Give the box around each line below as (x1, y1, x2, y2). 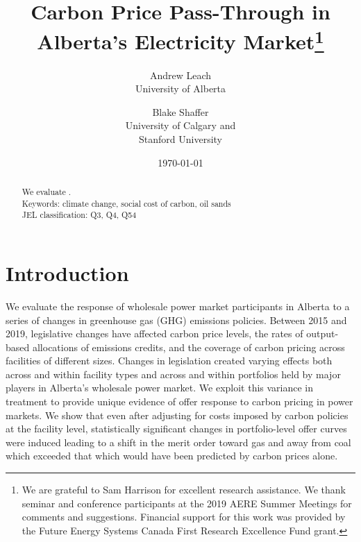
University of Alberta (135, 81, 226, 96)
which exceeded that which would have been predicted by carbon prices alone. (6, 448, 338, 463)
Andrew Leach (149, 67, 212, 82)
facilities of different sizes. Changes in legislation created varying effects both (6, 353, 333, 368)
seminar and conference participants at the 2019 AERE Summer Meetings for (22, 496, 352, 510)
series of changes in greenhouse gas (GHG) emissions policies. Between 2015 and (6, 312, 347, 327)
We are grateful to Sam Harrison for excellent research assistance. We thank (22, 482, 346, 497)
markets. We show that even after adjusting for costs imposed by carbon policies (6, 407, 349, 422)
